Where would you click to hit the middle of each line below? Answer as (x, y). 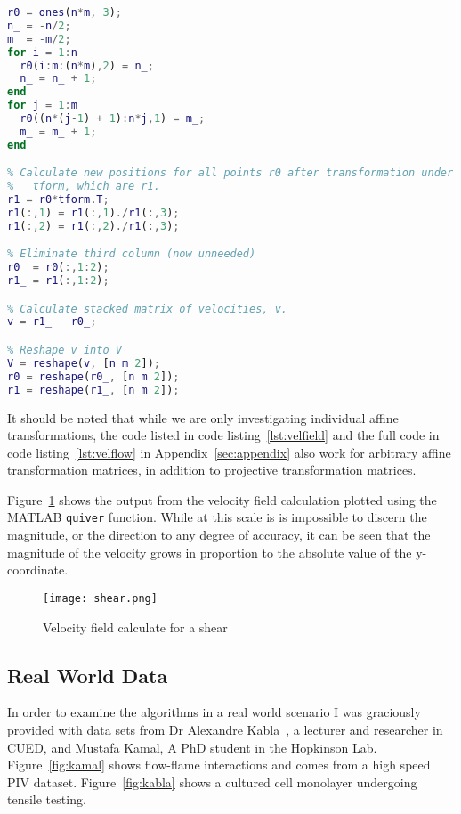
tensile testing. (47, 799)
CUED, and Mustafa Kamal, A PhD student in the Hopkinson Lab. (192, 747)
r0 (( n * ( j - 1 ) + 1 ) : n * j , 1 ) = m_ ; (113, 118)
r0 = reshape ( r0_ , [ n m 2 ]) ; (93, 376)
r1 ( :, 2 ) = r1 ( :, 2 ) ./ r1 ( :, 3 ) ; (93, 226)
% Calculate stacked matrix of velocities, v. (147, 309)
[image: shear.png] (100, 598)
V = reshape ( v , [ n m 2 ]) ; (84, 363)
